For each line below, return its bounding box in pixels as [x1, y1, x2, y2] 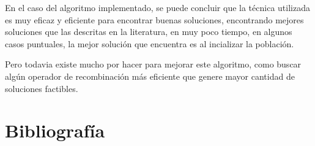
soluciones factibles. [5, 82, 78, 94]
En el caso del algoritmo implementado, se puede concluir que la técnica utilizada [5, 1, 310, 13]
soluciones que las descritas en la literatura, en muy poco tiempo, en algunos [5, 25, 292, 38]
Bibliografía [5, 118, 105, 143]
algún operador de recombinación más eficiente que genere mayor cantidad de [5, 69, 295, 82]
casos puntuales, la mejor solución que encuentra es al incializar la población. [5, 37, 294, 50]
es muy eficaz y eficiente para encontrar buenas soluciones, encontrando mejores [5, 13, 304, 26]
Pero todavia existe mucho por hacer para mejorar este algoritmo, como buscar [5, 58, 302, 71]
